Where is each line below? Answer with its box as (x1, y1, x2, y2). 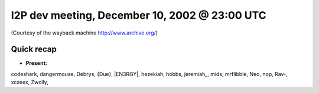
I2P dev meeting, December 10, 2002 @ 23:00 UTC (11, 9, 266, 22)
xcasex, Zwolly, (11, 79, 48, 86)
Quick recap (11, 44, 57, 54)
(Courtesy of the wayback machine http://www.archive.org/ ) (11, 29, 158, 36)
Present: (25, 60, 47, 67)
